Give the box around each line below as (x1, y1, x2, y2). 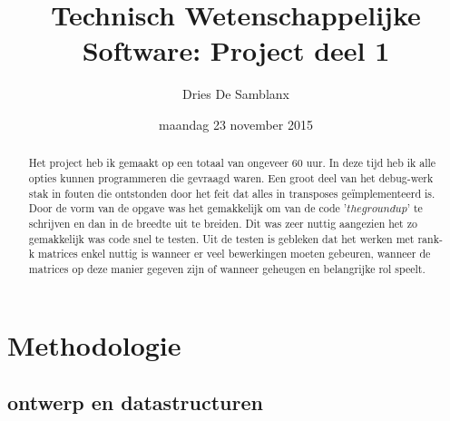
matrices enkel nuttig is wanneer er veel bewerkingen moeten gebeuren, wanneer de (38, 246, 431, 261)
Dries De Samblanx (182, 84, 289, 103)
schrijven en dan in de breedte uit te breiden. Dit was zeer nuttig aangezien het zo (28, 215, 417, 230)
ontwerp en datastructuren (7, 388, 263, 416)
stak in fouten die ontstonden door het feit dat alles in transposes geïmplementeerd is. (28, 185, 435, 201)
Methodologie (7, 326, 181, 363)
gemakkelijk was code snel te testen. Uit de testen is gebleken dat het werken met (28, 230, 415, 246)
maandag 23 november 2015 (159, 114, 313, 133)
